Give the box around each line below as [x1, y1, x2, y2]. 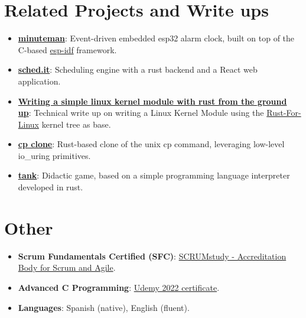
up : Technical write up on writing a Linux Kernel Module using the [18, 106, 264, 119]
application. [18, 74, 61, 87]
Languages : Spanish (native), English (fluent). [18, 301, 190, 313]
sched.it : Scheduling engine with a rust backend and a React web [18, 63, 258, 76]
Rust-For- [266, 106, 301, 119]
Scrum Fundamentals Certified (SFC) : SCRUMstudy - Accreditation [18, 249, 287, 262]
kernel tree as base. [41, 118, 111, 130]
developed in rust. [18, 181, 83, 193]
